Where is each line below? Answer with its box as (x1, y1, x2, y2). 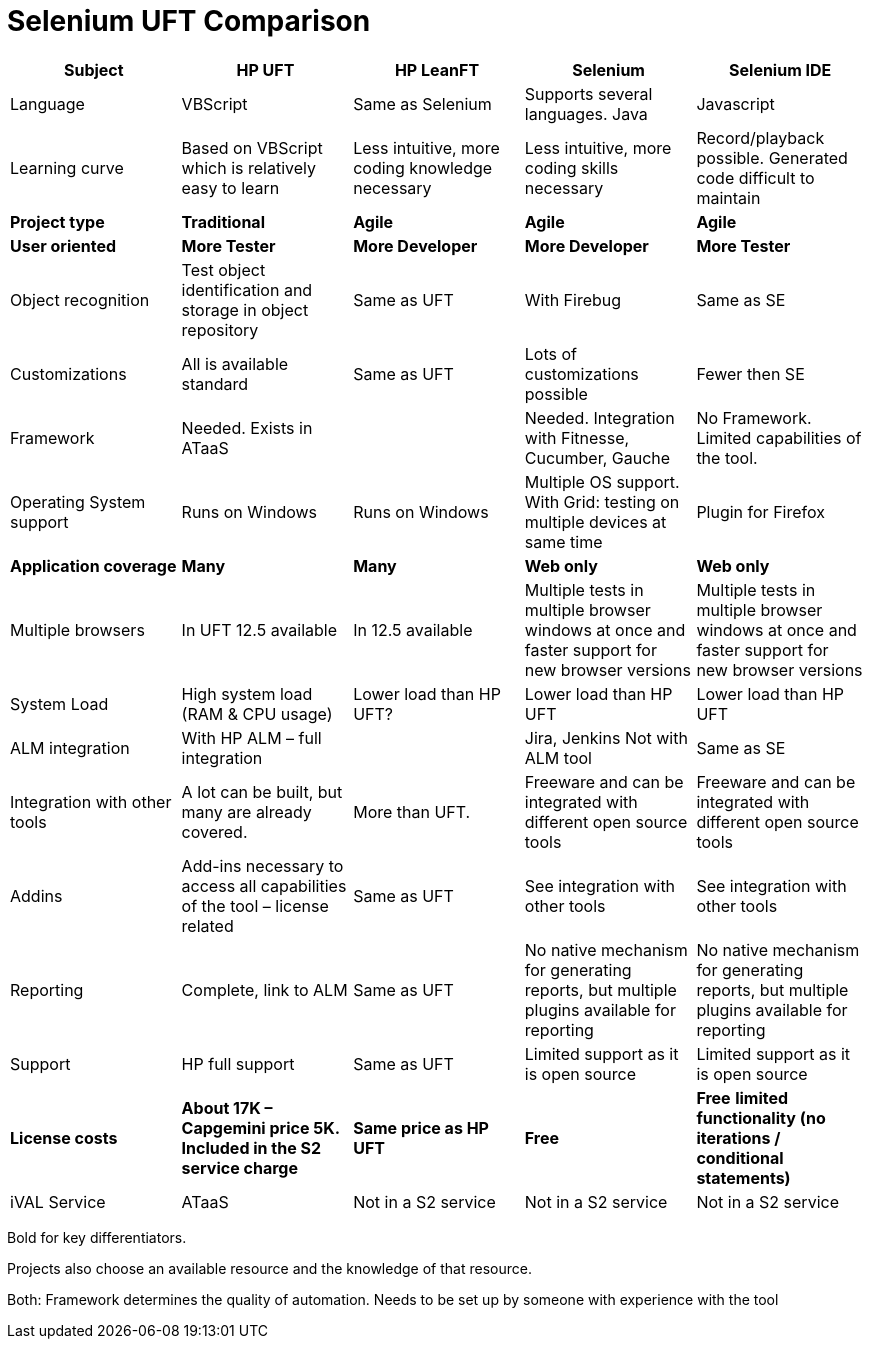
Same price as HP (353, 1117, 489, 1138)
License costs (10, 1127, 118, 1148)
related (181, 915, 234, 936)
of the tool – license (181, 895, 329, 916)
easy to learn (181, 177, 280, 198)
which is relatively (181, 157, 316, 178)
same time (524, 531, 603, 552)
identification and (181, 279, 313, 300)
